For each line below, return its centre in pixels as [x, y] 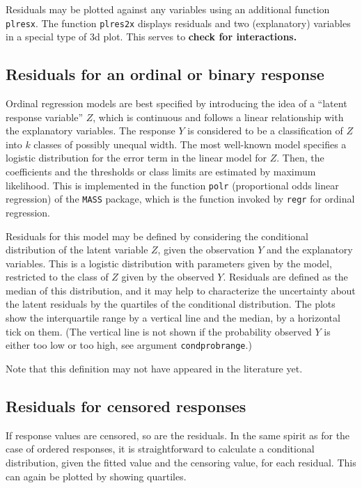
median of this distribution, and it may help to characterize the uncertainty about [181, 290]
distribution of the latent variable [77, 250]
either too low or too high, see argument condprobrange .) [129, 345]
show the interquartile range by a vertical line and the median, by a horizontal [173, 318]
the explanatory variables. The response [90, 131]
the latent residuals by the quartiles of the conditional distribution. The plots [171, 304]
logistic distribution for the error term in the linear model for [136, 158]
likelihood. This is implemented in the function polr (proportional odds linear [172, 185]
